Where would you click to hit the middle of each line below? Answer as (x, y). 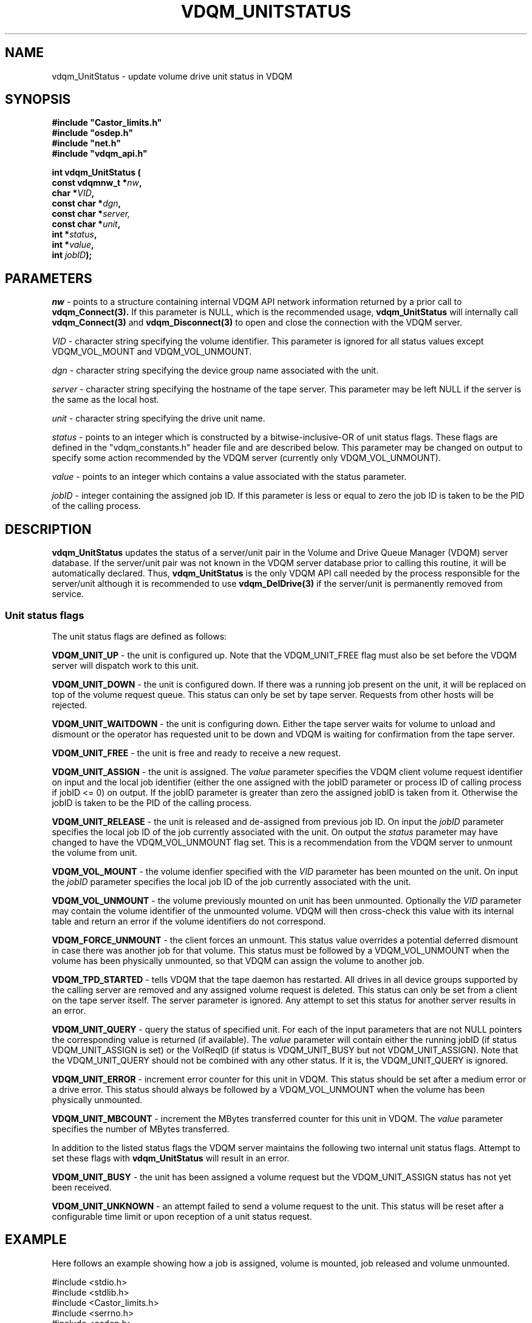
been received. (82, 1187)
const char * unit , (86, 224)
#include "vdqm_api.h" (100, 154)
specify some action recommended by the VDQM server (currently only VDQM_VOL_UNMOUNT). (246, 458)
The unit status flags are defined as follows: (139, 636)
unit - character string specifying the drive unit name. (159, 419)
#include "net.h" (86, 143)
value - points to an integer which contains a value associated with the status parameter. (229, 477)
